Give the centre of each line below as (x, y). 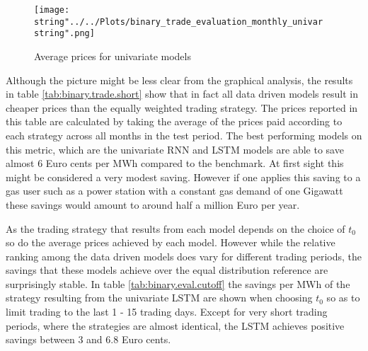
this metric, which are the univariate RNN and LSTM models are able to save (175, 149)
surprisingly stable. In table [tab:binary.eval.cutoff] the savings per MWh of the (178, 283)
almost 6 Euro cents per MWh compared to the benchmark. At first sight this (175, 163)
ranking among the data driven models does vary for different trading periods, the (184, 256)
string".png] (64, 34)
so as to (343, 298)
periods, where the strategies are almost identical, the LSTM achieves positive (175, 325)
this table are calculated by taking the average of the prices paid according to (174, 121)
